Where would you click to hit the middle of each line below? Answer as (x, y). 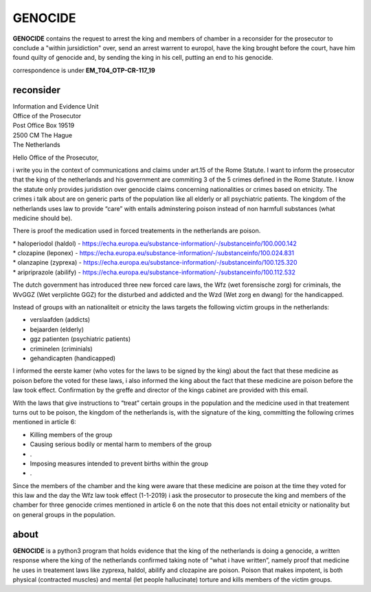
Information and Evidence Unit (56, 106)
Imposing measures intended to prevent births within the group (119, 463)
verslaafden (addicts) (60, 320)
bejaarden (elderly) (57, 329)
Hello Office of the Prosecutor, (56, 157)
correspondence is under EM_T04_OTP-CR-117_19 (84, 70)
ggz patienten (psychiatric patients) (80, 339)
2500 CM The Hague (42, 135)
